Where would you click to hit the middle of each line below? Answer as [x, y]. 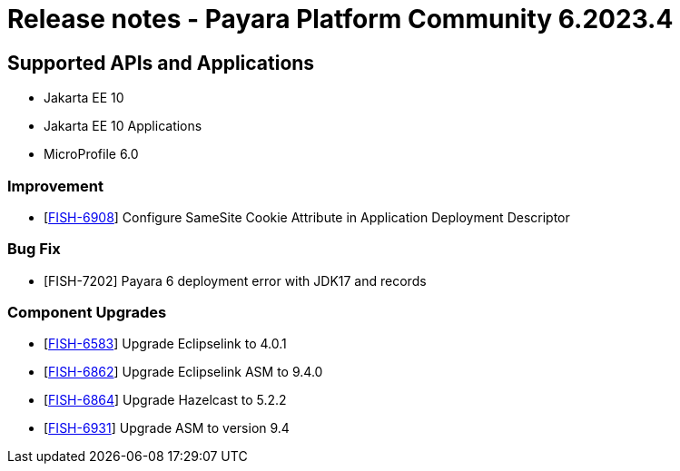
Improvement [55, 186]
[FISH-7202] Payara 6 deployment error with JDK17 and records [235, 280]
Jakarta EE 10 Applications [123, 126]
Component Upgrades [87, 313]
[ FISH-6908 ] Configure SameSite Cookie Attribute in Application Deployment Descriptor [307, 217]
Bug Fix [34, 249]
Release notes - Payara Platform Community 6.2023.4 [340, 19]
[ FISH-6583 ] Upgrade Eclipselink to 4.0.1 [165, 344]
